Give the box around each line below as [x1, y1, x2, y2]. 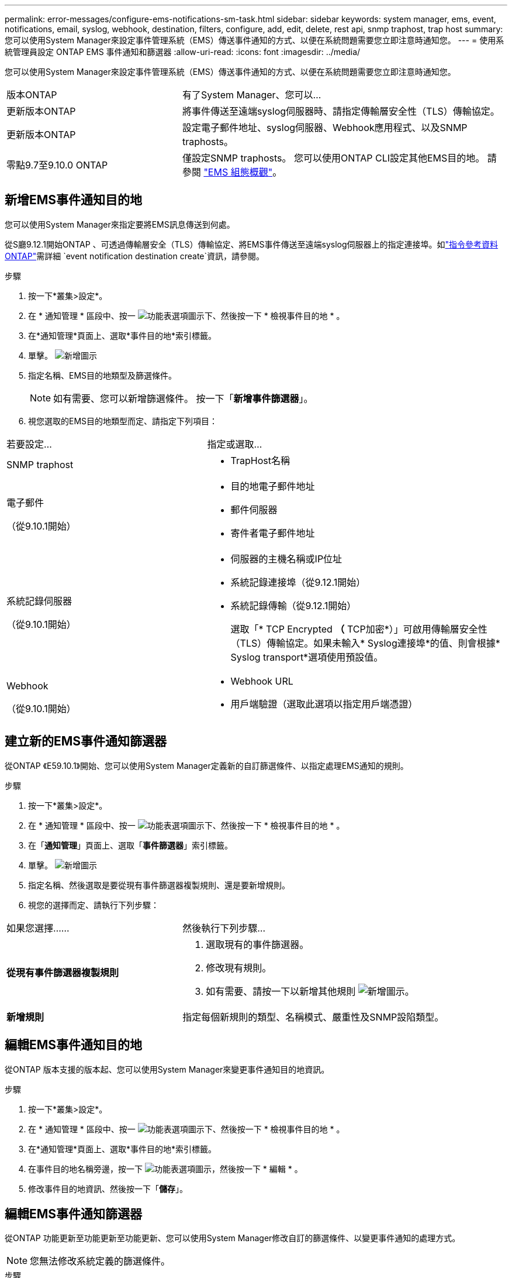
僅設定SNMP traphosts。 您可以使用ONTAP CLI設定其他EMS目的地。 [182, 152, 485, 164]
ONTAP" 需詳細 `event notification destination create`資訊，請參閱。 [5, 250, 265, 261]
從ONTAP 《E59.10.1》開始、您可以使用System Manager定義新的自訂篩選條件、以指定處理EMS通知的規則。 [5, 760, 409, 771]
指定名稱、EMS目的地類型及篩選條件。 [28, 370, 177, 380]
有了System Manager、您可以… [182, 89, 321, 101]
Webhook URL [230, 675, 293, 687]
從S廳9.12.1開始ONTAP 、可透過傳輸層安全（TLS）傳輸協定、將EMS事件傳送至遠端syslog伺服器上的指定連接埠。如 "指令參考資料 [5, 239, 499, 249]
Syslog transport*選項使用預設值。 [230, 651, 383, 663]
